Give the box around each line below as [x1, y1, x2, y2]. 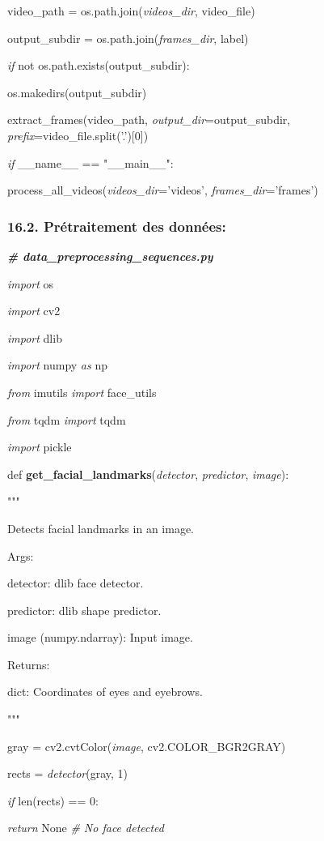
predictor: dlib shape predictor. [7, 601, 162, 618]
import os [7, 275, 54, 292]
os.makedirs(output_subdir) [7, 83, 147, 100]
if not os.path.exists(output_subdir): [7, 57, 190, 74]
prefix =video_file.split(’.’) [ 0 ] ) [7, 126, 149, 143]
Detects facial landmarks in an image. [7, 519, 194, 536]
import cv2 [7, 302, 61, 319]
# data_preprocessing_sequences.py [7, 247, 213, 264]
